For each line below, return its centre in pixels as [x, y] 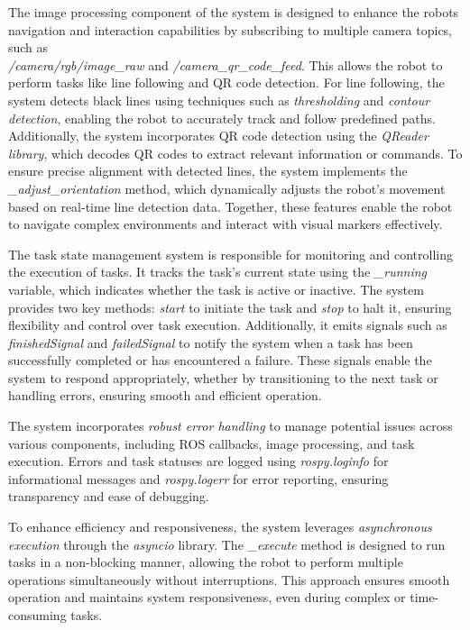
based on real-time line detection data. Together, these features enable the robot [230, 206]
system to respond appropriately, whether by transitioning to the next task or [223, 377]
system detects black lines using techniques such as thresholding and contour [219, 100]
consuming [37, 615]
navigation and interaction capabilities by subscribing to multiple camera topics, [230, 29]
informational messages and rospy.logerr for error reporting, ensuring [198, 478]
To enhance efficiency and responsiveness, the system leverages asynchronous [220, 527]
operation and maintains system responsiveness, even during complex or [207, 597]
